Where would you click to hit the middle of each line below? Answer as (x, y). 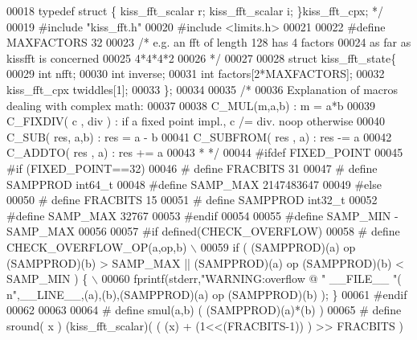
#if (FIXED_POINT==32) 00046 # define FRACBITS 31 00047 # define (192, 168)
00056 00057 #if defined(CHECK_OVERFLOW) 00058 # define (239, 231)
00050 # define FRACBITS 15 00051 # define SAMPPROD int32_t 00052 (192, 200)
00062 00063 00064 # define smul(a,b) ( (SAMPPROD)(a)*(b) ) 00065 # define (204, 310)
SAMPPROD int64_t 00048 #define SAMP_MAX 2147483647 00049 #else (194, 184)
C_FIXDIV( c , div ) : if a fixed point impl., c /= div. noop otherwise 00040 (196, 121)
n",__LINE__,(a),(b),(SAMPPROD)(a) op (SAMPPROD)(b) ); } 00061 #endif (207, 294)
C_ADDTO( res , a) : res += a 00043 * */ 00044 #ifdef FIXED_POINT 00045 (205, 152)
